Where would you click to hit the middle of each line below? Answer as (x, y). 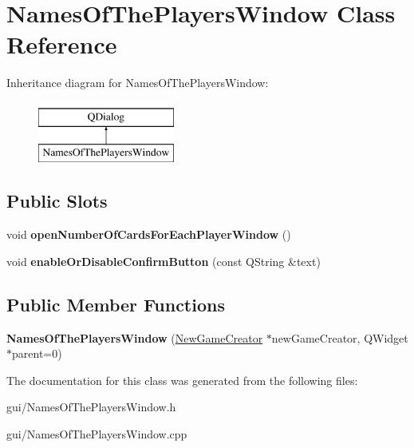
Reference (62, 44)
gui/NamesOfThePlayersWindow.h (91, 407)
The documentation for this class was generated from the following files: (182, 380)
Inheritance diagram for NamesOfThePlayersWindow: (138, 83)
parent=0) (37, 353)
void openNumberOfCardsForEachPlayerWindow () (149, 234)
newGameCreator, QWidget (340, 337)
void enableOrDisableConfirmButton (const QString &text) (164, 261)
